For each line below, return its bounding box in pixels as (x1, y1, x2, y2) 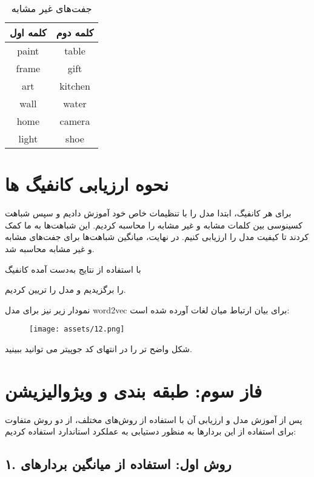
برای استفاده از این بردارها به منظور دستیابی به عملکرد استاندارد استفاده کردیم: (5, 425, 296, 438)
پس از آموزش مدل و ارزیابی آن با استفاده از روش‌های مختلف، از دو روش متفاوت (5, 413, 302, 425)
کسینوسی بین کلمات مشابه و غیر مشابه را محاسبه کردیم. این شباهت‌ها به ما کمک (5, 218, 303, 231)
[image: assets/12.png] (29, 325, 125, 334)
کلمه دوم (56, 25, 94, 39)
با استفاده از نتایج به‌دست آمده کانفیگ (5, 262, 141, 275)
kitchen (59, 79, 90, 93)
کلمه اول (10, 25, 47, 39)
